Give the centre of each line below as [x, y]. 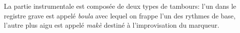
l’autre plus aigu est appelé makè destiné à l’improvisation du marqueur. [112, 25]
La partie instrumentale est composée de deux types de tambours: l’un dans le [120, 6]
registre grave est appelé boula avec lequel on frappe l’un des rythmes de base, [120, 15]
